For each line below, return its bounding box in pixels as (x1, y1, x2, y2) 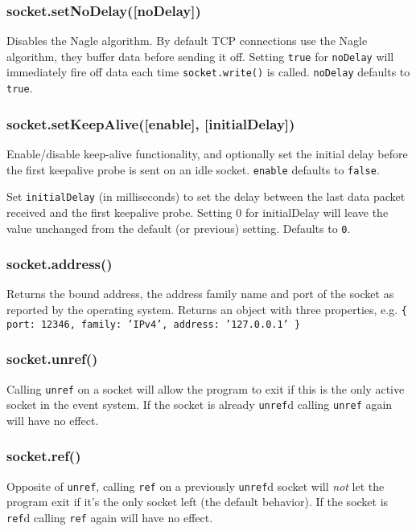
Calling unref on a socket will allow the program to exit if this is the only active (6, 380, 405, 397)
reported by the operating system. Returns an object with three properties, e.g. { (6, 300, 407, 317)
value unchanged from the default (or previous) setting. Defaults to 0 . (6, 219, 351, 236)
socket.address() (6, 254, 113, 274)
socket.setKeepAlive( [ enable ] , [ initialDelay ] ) (6, 113, 295, 133)
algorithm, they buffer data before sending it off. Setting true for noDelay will (6, 47, 394, 64)
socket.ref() (6, 446, 81, 466)
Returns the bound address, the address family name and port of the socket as (6, 285, 394, 302)
